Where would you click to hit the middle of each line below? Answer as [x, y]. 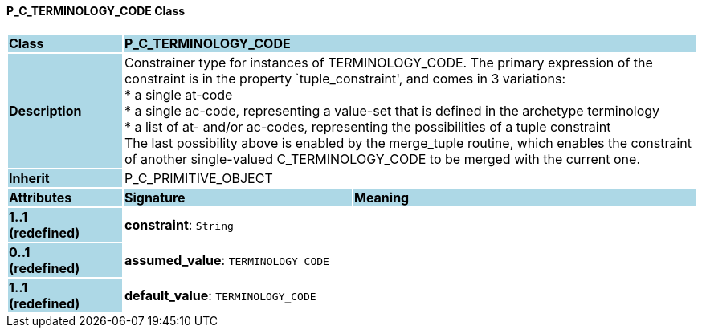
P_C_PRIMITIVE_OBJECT [198, 178]
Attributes [41, 197]
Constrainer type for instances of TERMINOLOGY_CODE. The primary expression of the [388, 62]
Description [45, 110]
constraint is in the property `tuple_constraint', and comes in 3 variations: [345, 78]
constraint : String [179, 224]
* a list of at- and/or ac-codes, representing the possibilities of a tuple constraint [367, 126]
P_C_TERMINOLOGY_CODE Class [96, 11]
